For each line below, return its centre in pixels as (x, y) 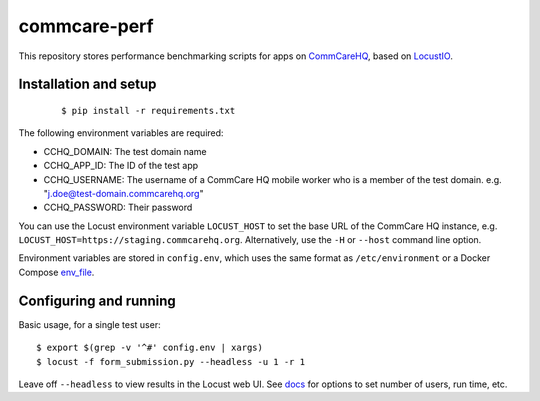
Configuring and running (97, 300)
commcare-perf (86, 26)
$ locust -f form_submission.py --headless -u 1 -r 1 (170, 361)
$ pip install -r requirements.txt (148, 110)
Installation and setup (87, 84)
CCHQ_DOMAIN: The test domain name (125, 151)
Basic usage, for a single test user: (89, 324)
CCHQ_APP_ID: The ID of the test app (121, 166)
